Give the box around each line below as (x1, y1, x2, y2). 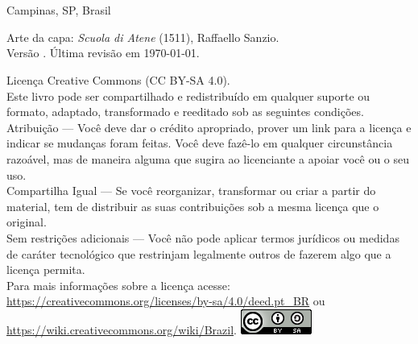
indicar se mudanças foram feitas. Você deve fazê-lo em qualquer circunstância (6, 135, 393, 151)
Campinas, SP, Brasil (6, 2, 111, 19)
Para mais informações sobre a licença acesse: (6, 276, 230, 293)
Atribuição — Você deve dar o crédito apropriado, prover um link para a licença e (6, 118, 412, 135)
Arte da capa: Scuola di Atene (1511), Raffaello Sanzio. (6, 28, 279, 45)
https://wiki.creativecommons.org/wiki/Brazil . (6, 321, 237, 338)
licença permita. (6, 261, 85, 278)
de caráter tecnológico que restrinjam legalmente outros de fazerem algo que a (6, 245, 391, 262)
